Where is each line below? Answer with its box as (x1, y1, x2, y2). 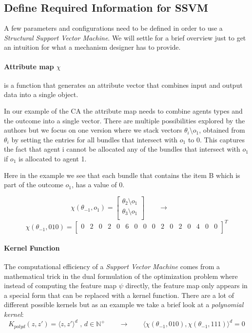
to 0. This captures (188, 134, 245, 144)
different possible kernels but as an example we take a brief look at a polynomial (4, 299, 244, 310)
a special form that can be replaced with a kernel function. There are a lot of (4, 290, 234, 300)
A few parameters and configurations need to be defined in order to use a (4, 23, 223, 33)
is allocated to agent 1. (18, 153, 87, 163)
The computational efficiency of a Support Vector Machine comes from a (4, 261, 220, 272)
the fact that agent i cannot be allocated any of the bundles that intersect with (4, 144, 240, 154)
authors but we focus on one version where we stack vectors (4, 125, 182, 135)
